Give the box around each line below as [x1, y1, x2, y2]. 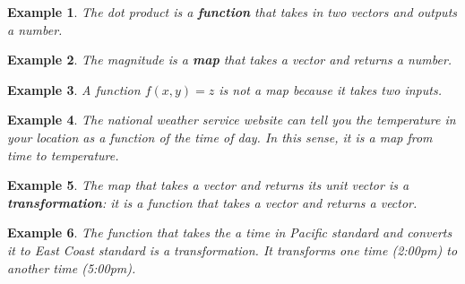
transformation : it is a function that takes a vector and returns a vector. [7, 193, 418, 211]
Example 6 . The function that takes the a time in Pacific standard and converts [7, 223, 452, 242]
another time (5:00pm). [7, 258, 136, 277]
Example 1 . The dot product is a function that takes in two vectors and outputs [7, 3, 458, 21]
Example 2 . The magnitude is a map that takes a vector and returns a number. [7, 50, 452, 69]
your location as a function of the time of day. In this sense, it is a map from [7, 127, 433, 146]
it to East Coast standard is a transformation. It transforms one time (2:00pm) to [7, 240, 458, 259]
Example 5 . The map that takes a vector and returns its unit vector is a [7, 176, 409, 194]
